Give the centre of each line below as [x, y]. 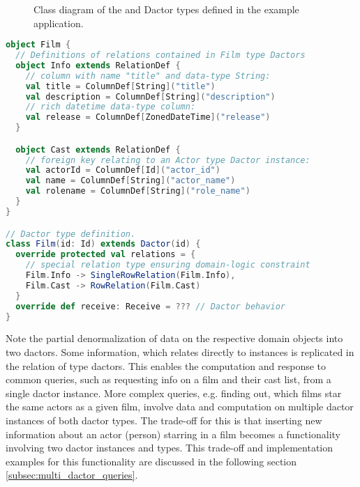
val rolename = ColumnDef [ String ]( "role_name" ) [138, 191]
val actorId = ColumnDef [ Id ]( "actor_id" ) [123, 170]
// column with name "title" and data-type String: [148, 76]
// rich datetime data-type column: [111, 107]
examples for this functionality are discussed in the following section [151, 461]
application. [59, 23]
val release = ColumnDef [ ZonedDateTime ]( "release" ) [148, 117]
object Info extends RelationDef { [98, 65]
